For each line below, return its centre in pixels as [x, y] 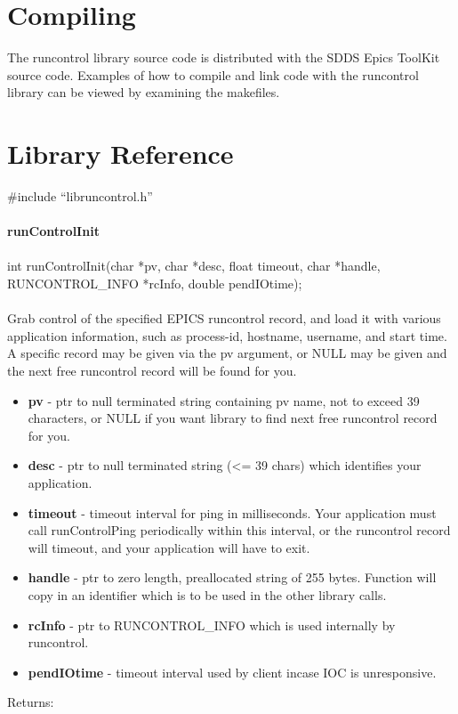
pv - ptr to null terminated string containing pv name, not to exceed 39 [224, 400]
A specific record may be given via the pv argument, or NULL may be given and [227, 353]
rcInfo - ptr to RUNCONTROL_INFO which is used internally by [212, 625]
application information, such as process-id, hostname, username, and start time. [227, 335]
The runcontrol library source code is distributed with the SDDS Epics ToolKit [224, 57]
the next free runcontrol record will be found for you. [152, 370]
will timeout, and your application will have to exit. [169, 547]
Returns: [31, 702]
